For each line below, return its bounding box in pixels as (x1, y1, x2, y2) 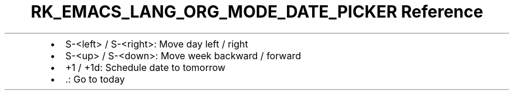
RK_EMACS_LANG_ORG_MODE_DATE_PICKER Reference (31, 2, 483, 22)
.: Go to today (65, 73, 125, 85)
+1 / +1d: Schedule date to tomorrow (65, 61, 226, 73)
